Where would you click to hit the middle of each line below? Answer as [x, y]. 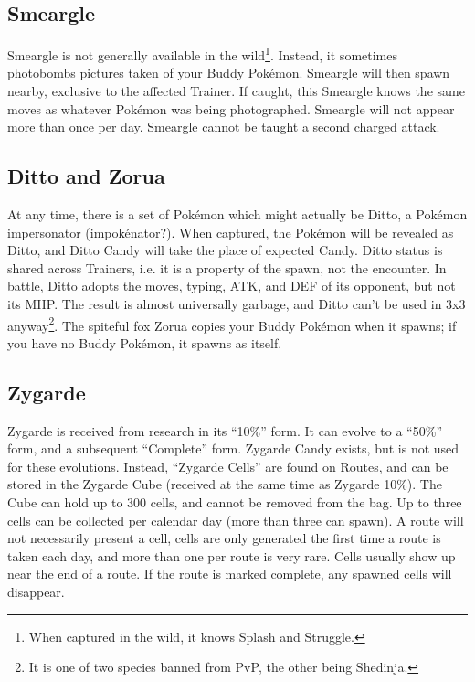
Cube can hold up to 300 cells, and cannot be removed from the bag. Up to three [235, 502]
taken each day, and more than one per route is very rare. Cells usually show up [232, 555]
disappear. [36, 591]
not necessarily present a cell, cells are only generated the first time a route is [224, 538]
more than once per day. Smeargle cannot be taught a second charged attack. [224, 127]
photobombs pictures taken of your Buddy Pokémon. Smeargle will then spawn [229, 73]
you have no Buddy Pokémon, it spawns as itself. [145, 342]
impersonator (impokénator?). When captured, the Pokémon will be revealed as [231, 232]
